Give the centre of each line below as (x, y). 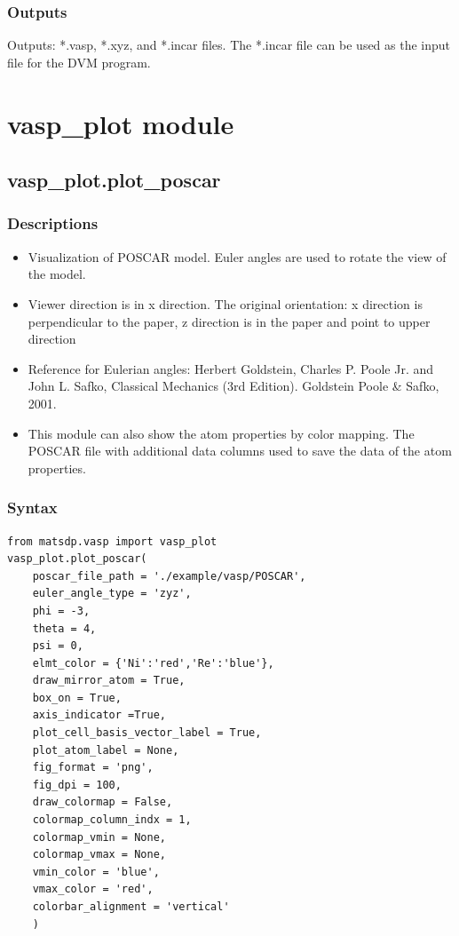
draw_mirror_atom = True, (109, 681)
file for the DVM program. (79, 62)
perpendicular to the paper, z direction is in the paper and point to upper (229, 321)
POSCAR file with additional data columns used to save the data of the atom (240, 451)
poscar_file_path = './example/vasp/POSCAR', (169, 576)
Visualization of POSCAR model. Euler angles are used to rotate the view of (237, 256)
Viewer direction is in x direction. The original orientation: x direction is (225, 303)
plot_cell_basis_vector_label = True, (147, 733)
